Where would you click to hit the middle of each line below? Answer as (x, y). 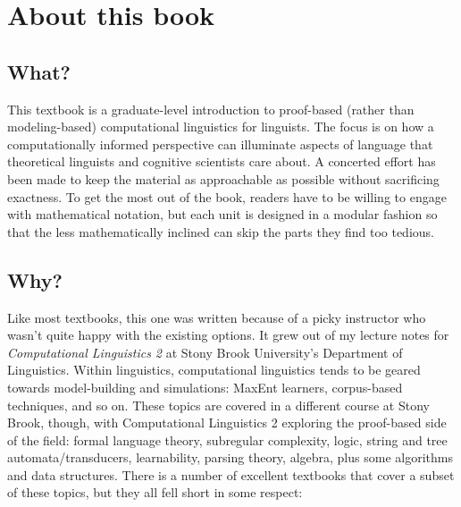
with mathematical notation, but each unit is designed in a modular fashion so (222, 214)
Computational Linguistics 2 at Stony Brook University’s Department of (205, 352)
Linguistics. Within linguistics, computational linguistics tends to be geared (214, 370)
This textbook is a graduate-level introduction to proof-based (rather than (211, 109)
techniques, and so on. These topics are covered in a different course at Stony (218, 405)
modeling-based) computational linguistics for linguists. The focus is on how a (221, 127)
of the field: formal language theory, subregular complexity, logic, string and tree (227, 439)
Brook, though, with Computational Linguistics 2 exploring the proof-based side (227, 422)
